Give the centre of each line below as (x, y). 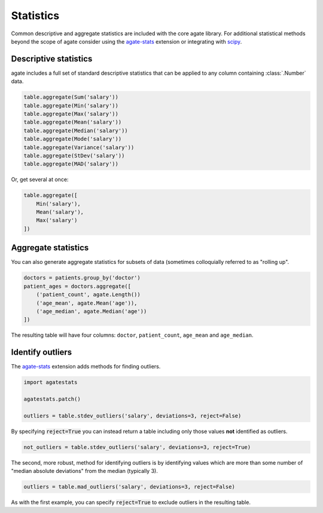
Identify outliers (41, 352)
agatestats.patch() (52, 399)
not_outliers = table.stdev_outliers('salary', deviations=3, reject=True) (137, 447)
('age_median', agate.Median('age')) (92, 311)
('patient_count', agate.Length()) (88, 295)
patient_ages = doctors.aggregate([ (77, 286)
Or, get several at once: (40, 180)
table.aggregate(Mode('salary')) (73, 139)
